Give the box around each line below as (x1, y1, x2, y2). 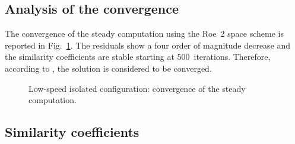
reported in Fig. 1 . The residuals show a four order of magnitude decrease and (5, 39, 291, 51)
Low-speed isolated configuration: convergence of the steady (28, 82, 246, 94)
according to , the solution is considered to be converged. (5, 62, 212, 74)
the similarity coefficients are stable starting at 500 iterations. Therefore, (5, 50, 271, 63)
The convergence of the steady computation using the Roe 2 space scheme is (5, 27, 284, 40)
